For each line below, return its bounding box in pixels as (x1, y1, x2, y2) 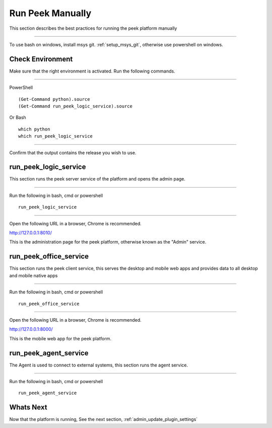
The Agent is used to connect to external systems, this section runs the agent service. (9, 362, 188, 368)
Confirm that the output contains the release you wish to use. (9, 149, 137, 156)
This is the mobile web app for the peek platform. (9, 335, 112, 341)
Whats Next (9, 403, 47, 412)
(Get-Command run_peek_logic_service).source (18, 103, 133, 109)
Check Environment (9, 54, 73, 63)
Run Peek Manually (9, 8, 92, 19)
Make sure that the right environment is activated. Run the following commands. (9, 68, 176, 74)
